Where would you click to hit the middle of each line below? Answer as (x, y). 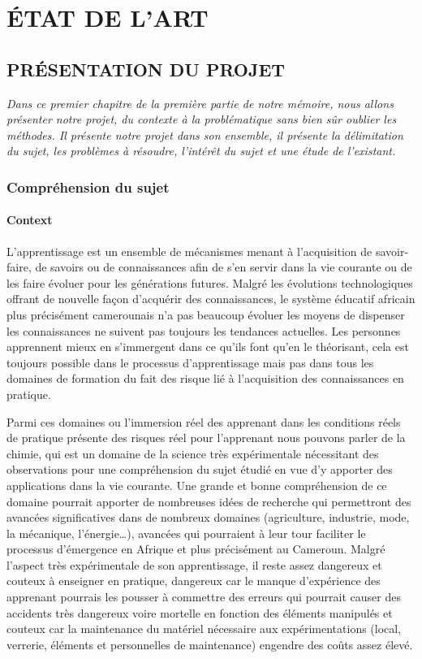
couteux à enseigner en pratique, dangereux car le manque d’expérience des (194, 581)
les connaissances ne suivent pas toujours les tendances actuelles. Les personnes (204, 330)
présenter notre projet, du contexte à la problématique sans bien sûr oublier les (202, 119)
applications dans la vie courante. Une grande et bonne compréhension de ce (197, 485)
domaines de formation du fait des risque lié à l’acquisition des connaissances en (205, 378)
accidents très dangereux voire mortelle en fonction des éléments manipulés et (200, 612)
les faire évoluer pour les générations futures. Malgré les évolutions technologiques (210, 282)
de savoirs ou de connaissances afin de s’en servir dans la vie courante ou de (224, 267)
